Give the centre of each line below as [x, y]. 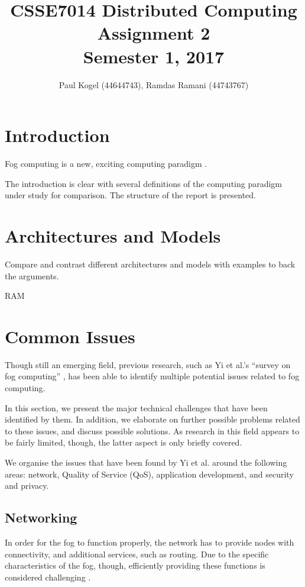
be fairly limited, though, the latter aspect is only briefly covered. [124, 442]
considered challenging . [48, 577]
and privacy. [27, 486]
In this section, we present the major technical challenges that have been [136, 407]
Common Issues [70, 336]
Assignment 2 [154, 33]
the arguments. [32, 275]
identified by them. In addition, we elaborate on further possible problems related [152, 419]
